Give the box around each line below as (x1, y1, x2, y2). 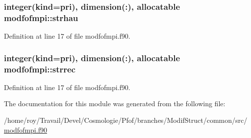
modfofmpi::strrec (4, 63, 75, 75)
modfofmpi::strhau (4, 11, 78, 23)
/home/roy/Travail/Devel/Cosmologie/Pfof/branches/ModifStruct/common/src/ (4, 115, 248, 125)
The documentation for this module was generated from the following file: (4, 98, 226, 109)
